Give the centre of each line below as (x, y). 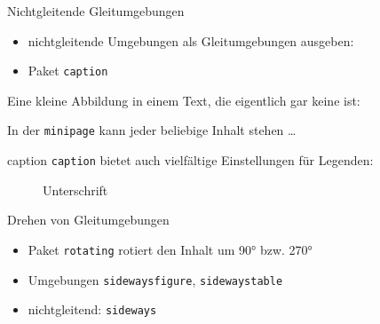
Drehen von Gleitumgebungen (88, 220)
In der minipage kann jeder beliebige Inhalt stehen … (152, 130)
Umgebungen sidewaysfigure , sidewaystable (155, 279)
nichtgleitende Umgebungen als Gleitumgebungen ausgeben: (191, 40)
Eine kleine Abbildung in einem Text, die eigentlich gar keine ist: (184, 100)
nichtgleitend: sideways (92, 309)
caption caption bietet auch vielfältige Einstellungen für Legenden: (190, 160)
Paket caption (68, 71)
